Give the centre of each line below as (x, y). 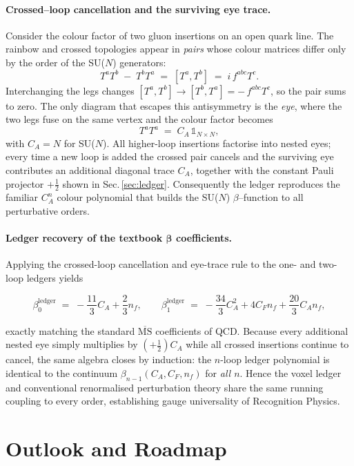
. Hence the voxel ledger (291, 372)
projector (25, 183)
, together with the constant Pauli (262, 169)
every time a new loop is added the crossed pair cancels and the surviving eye (170, 156)
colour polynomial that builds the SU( (138, 197)
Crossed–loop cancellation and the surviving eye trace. (138, 9)
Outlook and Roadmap (116, 448)
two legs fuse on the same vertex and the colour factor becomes (139, 119)
